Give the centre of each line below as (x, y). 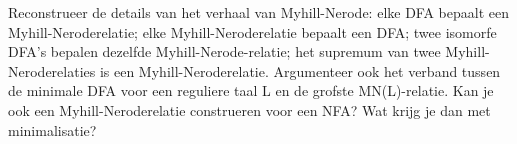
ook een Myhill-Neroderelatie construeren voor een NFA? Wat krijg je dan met (249, 109)
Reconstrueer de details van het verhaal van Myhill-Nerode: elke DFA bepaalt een (258, 12)
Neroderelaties (52, 70)
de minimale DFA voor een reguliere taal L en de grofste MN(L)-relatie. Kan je (251, 90)
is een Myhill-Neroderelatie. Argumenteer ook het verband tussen (300, 70)
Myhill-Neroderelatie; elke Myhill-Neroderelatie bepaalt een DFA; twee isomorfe (252, 31)
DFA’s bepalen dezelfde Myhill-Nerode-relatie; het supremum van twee (224, 51)
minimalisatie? (52, 129)
